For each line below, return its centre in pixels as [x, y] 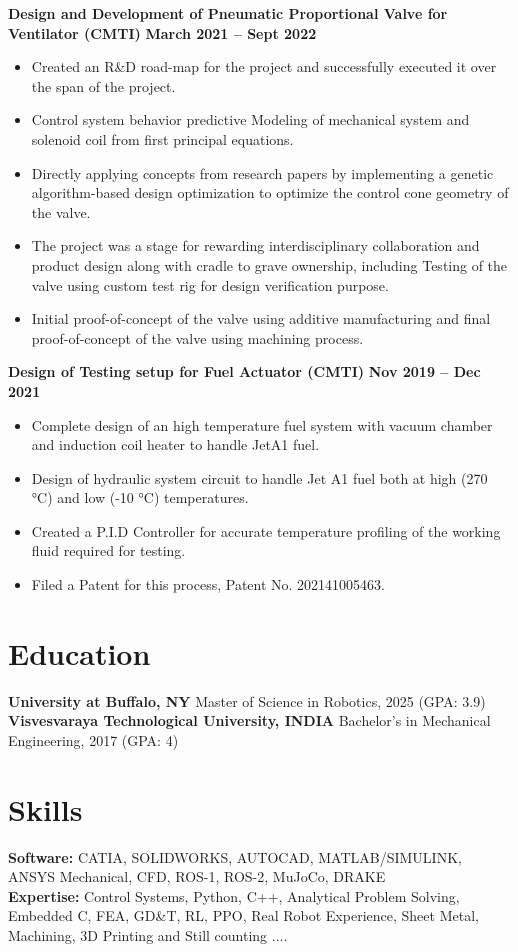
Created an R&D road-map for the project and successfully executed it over [264, 66]
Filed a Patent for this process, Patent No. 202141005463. [208, 584]
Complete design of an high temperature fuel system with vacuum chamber [262, 424]
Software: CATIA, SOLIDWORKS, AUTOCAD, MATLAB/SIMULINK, [235, 856]
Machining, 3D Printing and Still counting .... [148, 935]
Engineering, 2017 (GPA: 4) [93, 739]
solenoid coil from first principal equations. [162, 138]
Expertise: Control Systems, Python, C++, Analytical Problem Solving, [234, 895]
